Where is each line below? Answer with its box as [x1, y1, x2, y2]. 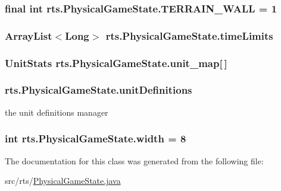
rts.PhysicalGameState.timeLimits [105, 28, 273, 43]
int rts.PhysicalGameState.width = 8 [5, 131, 186, 146]
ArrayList [5, 28, 52, 43]
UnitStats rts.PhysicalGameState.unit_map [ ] [5, 55, 227, 70]
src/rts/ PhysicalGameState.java [5, 174, 121, 187]
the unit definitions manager [5, 106, 108, 118]
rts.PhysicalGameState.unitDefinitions [5, 82, 192, 97]
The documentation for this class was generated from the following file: [5, 154, 264, 167]
